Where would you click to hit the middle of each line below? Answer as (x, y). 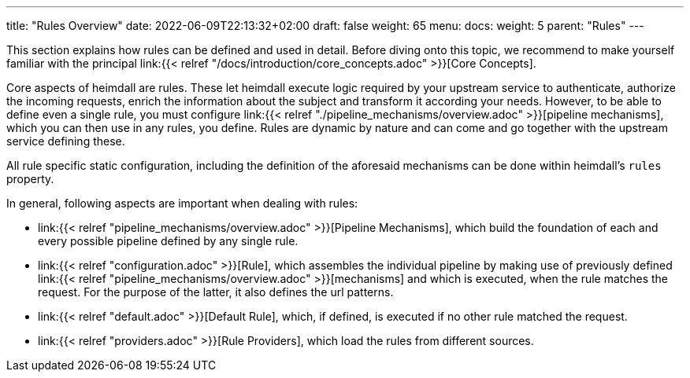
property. (30, 179)
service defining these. (66, 141)
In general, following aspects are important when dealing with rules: (182, 203)
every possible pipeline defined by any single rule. (168, 241)
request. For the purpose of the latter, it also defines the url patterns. (216, 292)
